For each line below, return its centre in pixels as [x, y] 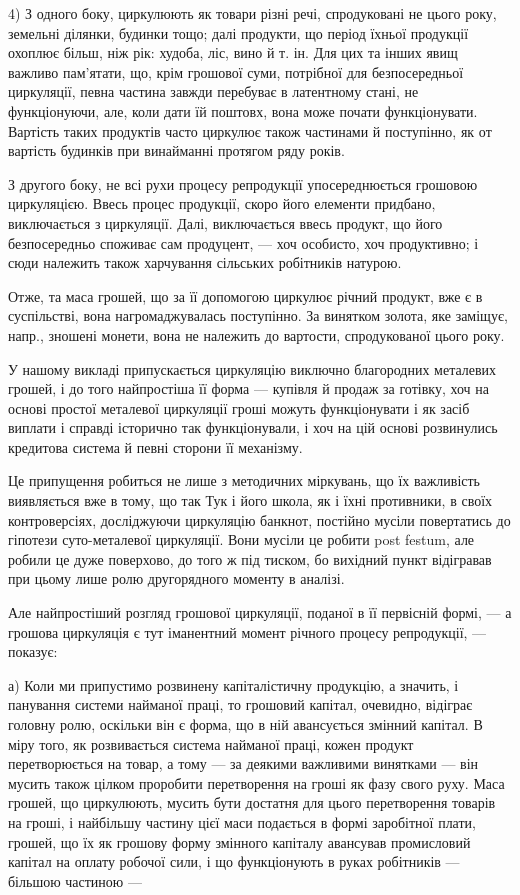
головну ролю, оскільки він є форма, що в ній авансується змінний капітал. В [245, 724]
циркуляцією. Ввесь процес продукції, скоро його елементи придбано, [222, 203]
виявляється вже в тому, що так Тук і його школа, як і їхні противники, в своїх [250, 500]
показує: [33, 651]
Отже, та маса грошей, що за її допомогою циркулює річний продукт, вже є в [245, 295]
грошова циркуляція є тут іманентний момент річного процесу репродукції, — [247, 631]
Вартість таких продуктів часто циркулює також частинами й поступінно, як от [250, 130]
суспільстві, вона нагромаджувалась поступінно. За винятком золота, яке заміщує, [258, 315]
